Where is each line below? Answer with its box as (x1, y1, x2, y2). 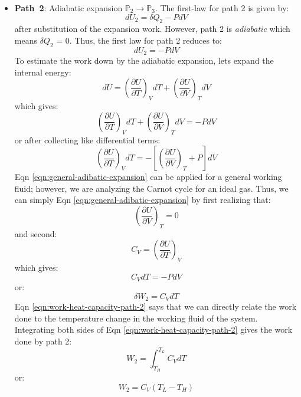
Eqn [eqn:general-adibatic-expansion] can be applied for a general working (14, 170, 282, 183)
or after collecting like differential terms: (14, 133, 161, 146)
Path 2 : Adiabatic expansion (14, 2, 123, 14)
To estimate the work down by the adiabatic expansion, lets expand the (14, 54, 274, 67)
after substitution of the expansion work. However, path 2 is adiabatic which (14, 22, 290, 35)
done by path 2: (14, 335, 72, 347)
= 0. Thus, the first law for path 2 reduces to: (56, 34, 223, 46)
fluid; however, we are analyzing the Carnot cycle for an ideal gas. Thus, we (14, 182, 289, 194)
